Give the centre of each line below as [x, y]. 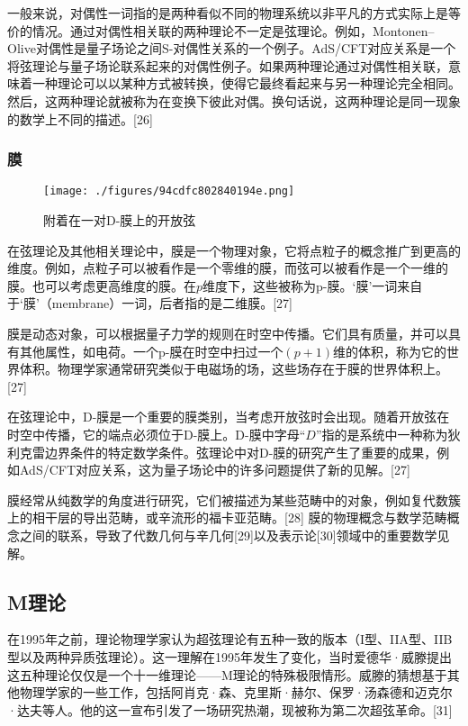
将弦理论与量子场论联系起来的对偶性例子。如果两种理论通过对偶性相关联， [228, 65]
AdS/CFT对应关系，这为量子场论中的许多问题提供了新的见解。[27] [215, 470]
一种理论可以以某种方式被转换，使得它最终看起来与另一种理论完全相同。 [246, 83]
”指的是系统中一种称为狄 [388, 434]
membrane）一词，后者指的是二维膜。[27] [172, 303]
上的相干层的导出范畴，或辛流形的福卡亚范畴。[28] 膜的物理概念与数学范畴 [227, 517]
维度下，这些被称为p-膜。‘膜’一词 [300, 285]
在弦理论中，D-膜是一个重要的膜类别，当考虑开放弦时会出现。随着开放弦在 [229, 417]
